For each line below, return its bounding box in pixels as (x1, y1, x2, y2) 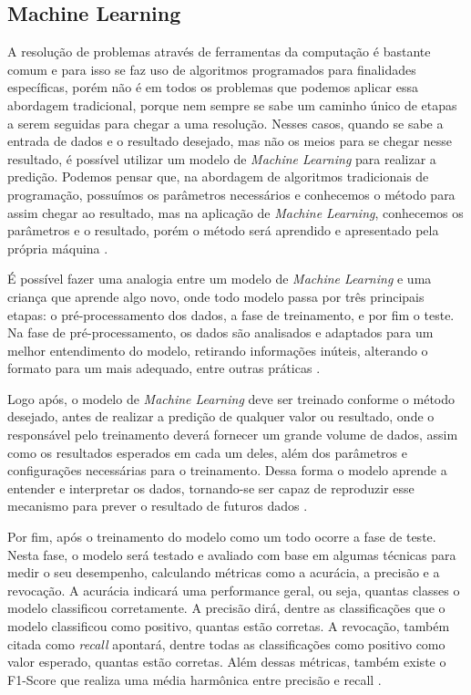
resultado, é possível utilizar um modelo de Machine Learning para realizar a (7, 149, 436, 168)
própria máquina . (7, 238, 108, 257)
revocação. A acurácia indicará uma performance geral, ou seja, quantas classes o (7, 580, 460, 599)
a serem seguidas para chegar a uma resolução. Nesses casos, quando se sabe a (7, 113, 444, 132)
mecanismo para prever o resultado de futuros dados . (7, 496, 308, 515)
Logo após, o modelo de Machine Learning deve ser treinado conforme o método (7, 389, 456, 408)
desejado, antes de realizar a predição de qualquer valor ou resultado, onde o (7, 407, 435, 426)
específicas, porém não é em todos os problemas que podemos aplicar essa (7, 78, 418, 97)
